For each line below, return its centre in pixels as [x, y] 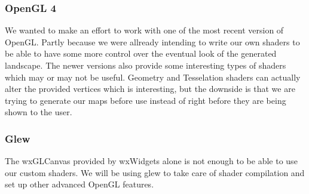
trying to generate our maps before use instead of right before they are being [146, 100]
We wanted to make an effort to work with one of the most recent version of [144, 30]
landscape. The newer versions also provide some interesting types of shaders [146, 65]
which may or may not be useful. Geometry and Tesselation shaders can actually [153, 77]
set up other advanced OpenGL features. [79, 184]
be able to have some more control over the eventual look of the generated [141, 53]
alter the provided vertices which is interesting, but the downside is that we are [150, 89]
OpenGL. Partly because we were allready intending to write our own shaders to [152, 41]
